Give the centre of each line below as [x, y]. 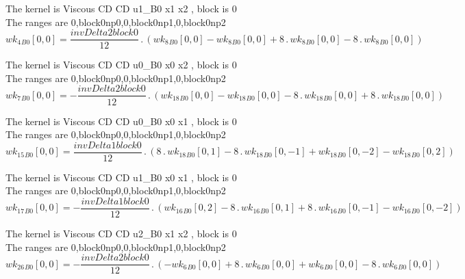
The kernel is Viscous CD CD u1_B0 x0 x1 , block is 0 [121, 177]
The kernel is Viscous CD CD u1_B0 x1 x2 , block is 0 [121, 8]
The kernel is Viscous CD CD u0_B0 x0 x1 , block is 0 [121, 121]
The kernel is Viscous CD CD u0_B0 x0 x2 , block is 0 [121, 65]
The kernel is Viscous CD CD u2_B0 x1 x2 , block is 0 [121, 233]
